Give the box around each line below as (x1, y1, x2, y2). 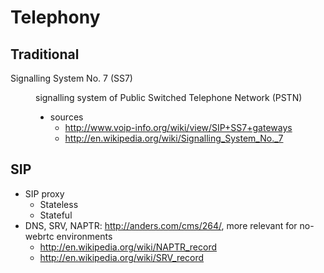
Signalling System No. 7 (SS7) (10, 72, 133, 84)
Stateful (39, 209, 73, 221)
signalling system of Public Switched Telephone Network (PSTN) (35, 92, 303, 103)
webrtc (24, 230, 55, 242)
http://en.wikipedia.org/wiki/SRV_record (39, 251, 205, 263)
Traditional (10, 46, 80, 63)
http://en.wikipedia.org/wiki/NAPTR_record (39, 241, 217, 253)
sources (49, 111, 84, 123)
